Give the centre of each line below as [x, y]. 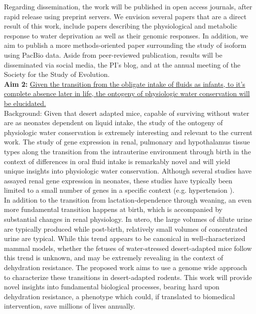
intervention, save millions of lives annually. [70, 306]
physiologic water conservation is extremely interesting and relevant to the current [128, 132]
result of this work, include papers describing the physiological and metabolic [121, 26]
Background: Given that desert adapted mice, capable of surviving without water [127, 113]
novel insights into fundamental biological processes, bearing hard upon [112, 287]
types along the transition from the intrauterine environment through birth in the [128, 151]
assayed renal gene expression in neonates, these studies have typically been [118, 180]
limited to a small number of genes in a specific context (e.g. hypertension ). [119, 190]
